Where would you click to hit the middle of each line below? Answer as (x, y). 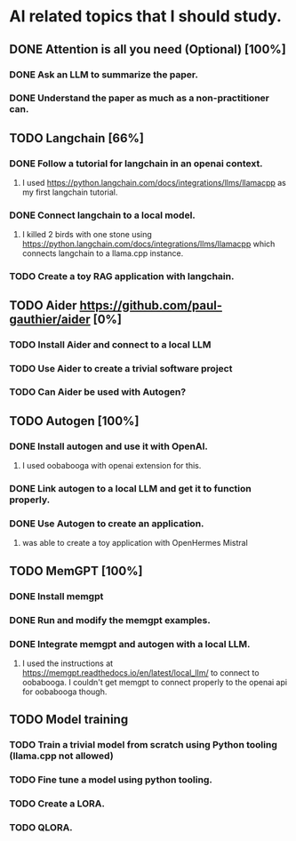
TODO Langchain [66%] (77, 138)
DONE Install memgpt (56, 596)
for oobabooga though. (64, 692)
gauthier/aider (50, 319)
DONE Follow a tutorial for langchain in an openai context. (136, 164)
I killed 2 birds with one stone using (87, 235)
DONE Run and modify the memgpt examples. (110, 620)
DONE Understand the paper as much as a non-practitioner (139, 98)
